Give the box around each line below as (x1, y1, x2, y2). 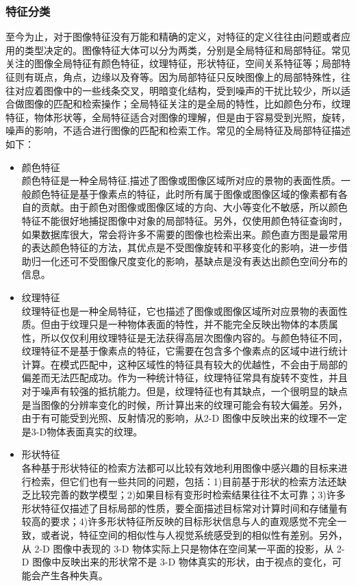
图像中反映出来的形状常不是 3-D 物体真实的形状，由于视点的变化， (32, 555, 332, 569)
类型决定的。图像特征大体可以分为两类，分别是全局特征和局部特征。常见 (24, 42, 351, 57)
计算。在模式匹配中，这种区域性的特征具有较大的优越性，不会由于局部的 (21, 357, 348, 371)
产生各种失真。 (40, 568, 108, 582)
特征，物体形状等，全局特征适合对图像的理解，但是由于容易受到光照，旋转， (5, 110, 351, 124)
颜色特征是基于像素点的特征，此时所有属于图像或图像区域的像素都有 (31, 186, 338, 201)
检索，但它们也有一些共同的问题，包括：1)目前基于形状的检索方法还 (31, 474, 338, 488)
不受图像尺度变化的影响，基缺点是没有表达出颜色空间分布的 (79, 253, 348, 268)
